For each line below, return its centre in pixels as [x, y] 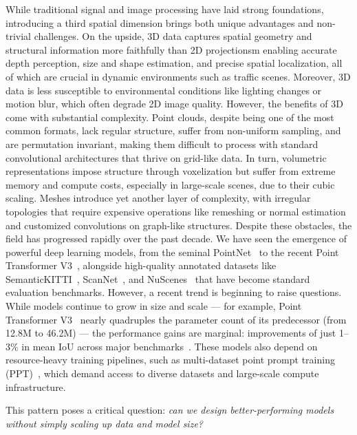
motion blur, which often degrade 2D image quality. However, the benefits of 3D [174, 104]
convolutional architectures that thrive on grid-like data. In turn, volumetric [166, 157]
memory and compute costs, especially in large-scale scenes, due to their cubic [170, 184]
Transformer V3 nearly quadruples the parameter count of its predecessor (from [176, 319]
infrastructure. [36, 386]
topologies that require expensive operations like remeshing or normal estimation [176, 211]
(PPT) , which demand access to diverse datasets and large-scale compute [162, 373]
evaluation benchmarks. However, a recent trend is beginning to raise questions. [174, 292]
